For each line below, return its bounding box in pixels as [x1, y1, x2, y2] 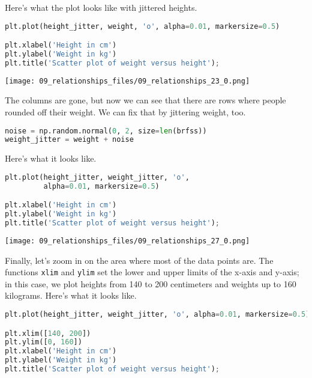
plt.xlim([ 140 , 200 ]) [5, 329, 91, 338]
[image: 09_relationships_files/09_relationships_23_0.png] [5, 76, 250, 85]
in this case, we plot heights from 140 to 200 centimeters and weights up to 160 [5, 277, 296, 290]
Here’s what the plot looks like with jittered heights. [5, 1, 197, 13]
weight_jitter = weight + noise [5, 135, 134, 144]
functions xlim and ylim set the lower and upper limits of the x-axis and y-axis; [5, 266, 299, 278]
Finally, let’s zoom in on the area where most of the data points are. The [5, 254, 274, 266]
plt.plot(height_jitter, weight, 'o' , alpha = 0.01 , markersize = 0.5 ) [5, 22, 280, 31]
